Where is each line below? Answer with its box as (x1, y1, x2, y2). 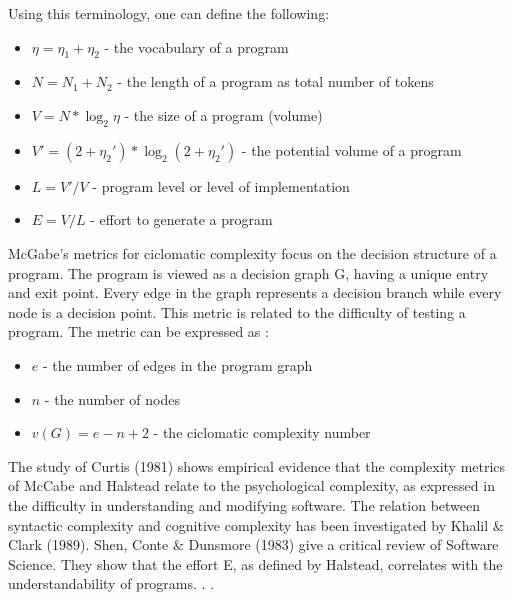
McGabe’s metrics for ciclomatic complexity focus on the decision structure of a (8, 242, 497, 263)
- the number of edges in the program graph (42, 354, 313, 375)
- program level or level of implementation (92, 175, 350, 196)
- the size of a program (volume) (124, 104, 323, 125)
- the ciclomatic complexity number (153, 422, 371, 443)
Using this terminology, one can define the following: (8, 3, 330, 23)
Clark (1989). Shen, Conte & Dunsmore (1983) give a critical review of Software (8, 534, 499, 555)
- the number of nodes (44, 388, 180, 409)
